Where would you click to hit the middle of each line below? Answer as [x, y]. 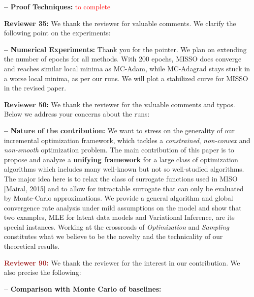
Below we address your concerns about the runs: [77, 114]
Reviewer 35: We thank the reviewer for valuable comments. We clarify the [120, 23]
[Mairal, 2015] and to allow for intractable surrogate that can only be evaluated [124, 188]
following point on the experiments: [57, 33]
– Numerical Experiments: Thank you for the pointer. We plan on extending [125, 49]
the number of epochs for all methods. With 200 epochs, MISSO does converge [123, 59]
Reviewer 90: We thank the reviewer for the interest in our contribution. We [122, 262]
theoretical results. [32, 246]
